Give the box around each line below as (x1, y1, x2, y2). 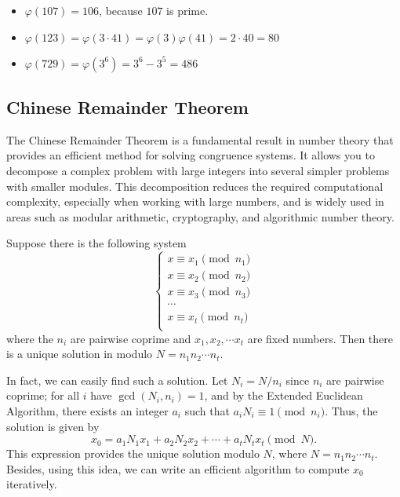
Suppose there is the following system (6, 235, 187, 251)
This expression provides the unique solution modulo (6, 445, 260, 462)
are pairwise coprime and (70, 330, 191, 346)
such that (184, 403, 230, 418)
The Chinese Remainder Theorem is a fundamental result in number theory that (6, 131, 394, 148)
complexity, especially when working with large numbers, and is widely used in (6, 193, 384, 210)
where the (6, 330, 53, 346)
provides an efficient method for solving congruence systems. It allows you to (6, 147, 375, 163)
